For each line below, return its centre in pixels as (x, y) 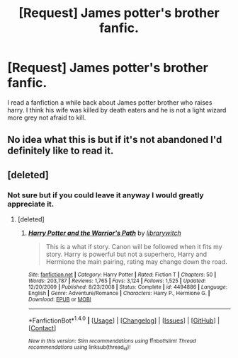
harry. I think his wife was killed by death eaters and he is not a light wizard (117, 110)
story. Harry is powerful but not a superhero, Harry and (126, 254)
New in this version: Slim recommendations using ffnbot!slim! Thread (112, 341)
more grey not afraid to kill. (47, 117)
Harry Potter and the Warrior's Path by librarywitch (105, 233)
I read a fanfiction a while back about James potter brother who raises (110, 102)
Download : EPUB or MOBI (59, 300)
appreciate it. (31, 204)
